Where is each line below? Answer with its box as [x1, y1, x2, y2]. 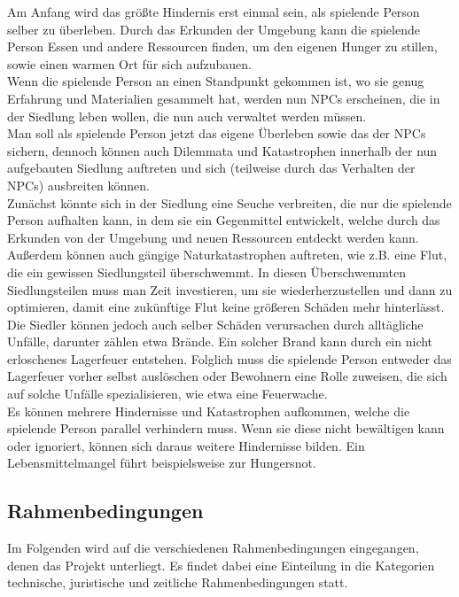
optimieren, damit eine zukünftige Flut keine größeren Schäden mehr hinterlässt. [7, 298, 445, 316]
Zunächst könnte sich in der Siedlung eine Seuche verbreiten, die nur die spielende [7, 193, 452, 212]
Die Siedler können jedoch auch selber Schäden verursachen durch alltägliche [7, 314, 424, 333]
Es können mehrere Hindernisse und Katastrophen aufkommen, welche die [7, 401, 410, 420]
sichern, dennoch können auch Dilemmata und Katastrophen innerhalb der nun [7, 141, 438, 159]
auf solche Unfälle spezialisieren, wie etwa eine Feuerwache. [7, 384, 328, 403]
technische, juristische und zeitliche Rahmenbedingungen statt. [7, 573, 348, 592]
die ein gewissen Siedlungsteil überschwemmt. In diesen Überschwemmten [7, 262, 407, 281]
